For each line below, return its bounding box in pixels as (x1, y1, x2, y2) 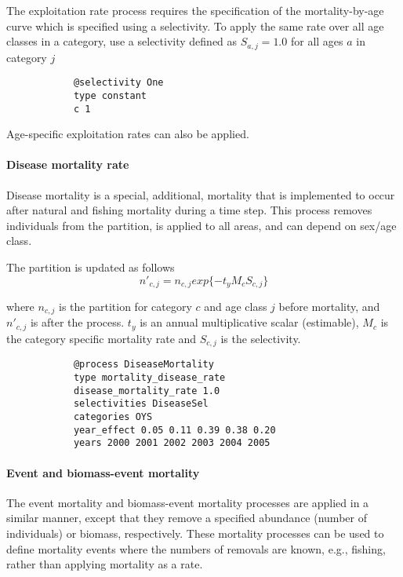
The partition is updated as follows (6, 258, 175, 275)
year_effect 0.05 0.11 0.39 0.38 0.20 (73, 424, 276, 436)
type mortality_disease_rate (73, 372, 226, 384)
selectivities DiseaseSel (73, 398, 209, 410)
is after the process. (30, 314, 125, 330)
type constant (73, 89, 147, 101)
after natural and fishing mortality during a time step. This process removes (6, 202, 372, 218)
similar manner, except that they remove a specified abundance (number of (6, 509, 367, 526)
